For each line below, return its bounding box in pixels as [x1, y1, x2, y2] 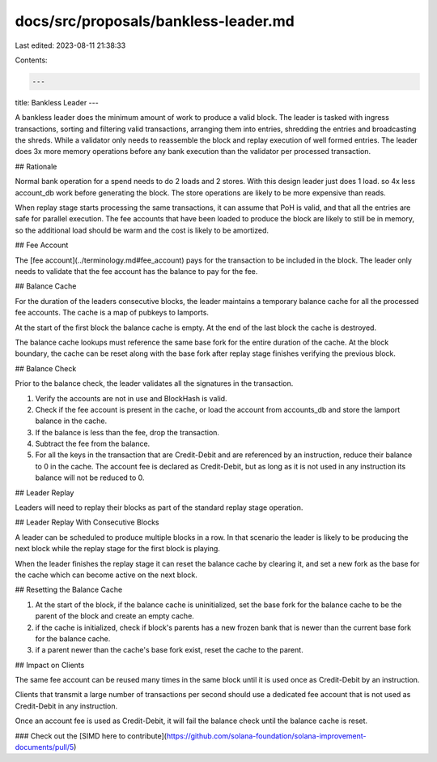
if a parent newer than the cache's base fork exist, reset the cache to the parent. [35, 645, 303, 655]
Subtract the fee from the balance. [35, 439, 151, 449]
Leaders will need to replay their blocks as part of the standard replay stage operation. [15, 503, 303, 512]
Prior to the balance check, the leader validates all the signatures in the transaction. [15, 379, 294, 388]
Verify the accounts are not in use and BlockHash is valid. [35, 393, 227, 403]
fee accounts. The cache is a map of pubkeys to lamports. [15, 308, 210, 318]
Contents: [15, 55, 48, 65]
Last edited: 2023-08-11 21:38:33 [15, 41, 126, 50]
